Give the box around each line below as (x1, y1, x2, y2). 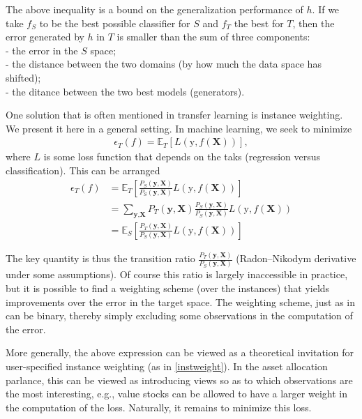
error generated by (6, 29, 84, 44)
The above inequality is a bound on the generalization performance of (6, 2, 303, 16)
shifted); (6, 70, 41, 84)
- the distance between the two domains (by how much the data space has (6, 56, 322, 71)
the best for (234, 15, 284, 30)
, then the (292, 15, 335, 30)
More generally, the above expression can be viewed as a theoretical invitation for (6, 345, 354, 360)
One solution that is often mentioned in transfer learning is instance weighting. (6, 107, 343, 122)
